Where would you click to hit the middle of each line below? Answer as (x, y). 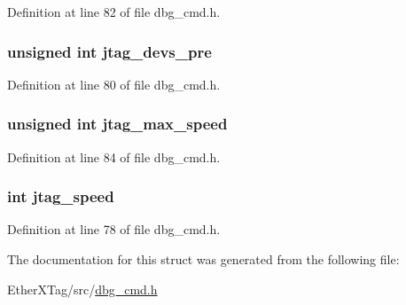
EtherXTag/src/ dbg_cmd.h (82, 289)
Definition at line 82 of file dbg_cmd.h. (114, 12)
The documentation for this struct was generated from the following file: (203, 259)
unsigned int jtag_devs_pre (109, 51)
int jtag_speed (61, 196)
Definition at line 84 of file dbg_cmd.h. (114, 156)
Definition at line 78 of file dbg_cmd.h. (114, 229)
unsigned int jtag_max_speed (117, 124)
